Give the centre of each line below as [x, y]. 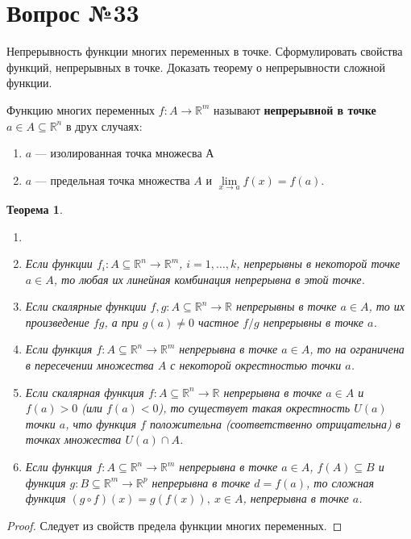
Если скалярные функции [86, 306]
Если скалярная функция [85, 392]
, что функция [101, 423]
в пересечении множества [89, 365]
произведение [57, 322]
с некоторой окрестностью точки [256, 365]
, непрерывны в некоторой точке [318, 263]
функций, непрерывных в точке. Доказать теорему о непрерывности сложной [196, 67]
